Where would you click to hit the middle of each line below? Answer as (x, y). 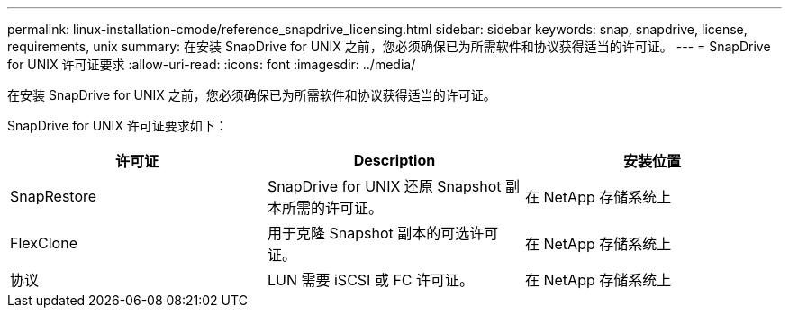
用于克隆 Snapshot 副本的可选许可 (383, 233)
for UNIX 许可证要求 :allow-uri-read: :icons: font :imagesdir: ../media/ (212, 64)
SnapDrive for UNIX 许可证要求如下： (118, 126)
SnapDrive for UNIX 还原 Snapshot (384, 186)
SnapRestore (54, 196)
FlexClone (44, 243)
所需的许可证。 (332, 208)
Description (394, 160)
